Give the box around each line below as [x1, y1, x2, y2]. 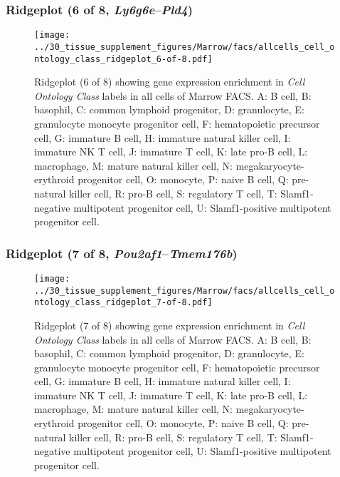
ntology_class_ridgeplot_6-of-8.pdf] [34, 53, 213, 64]
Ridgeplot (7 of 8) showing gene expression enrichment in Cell [34, 317, 305, 332]
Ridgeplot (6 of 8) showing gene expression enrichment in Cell [34, 74, 305, 89]
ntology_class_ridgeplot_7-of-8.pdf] [34, 297, 213, 308]
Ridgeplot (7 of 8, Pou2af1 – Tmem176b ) [6, 244, 238, 262]
